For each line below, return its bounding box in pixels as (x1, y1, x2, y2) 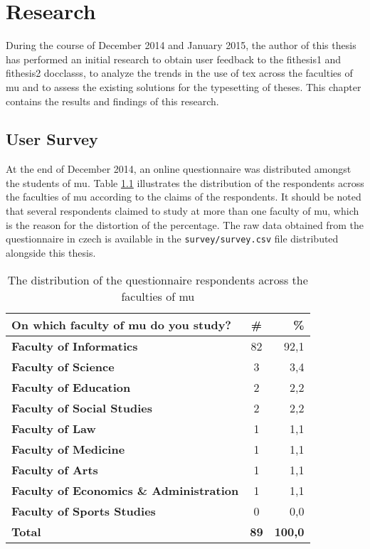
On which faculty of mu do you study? (11, 316, 232, 333)
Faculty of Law (11, 420, 96, 437)
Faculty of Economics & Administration (11, 481, 239, 499)
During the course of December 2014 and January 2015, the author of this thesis (6, 38, 356, 53)
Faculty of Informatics (11, 337, 138, 354)
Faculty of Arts (11, 461, 98, 478)
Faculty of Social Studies (11, 399, 152, 416)
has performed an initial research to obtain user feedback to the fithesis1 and (6, 51, 342, 66)
